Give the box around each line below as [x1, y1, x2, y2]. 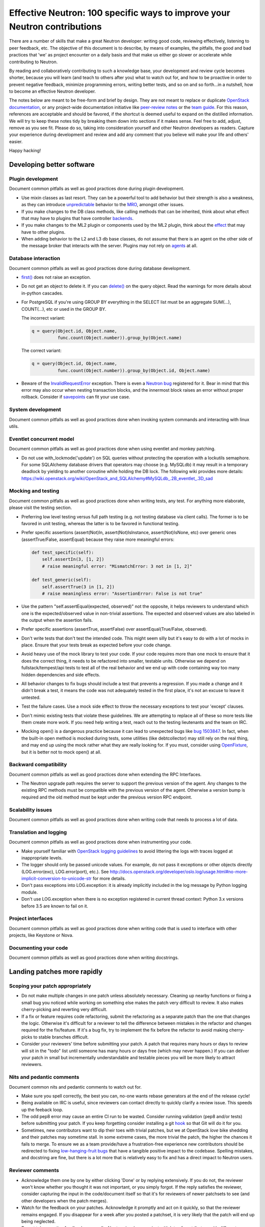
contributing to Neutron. [9, 59, 58, 65]
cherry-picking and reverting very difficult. [21, 1007, 107, 1013]
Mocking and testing [9, 487, 59, 494]
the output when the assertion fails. [21, 617, 93, 623]
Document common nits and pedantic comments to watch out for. [9, 1084, 142, 1090]
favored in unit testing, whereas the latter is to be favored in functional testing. [21, 521, 180, 527]
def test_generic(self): [31, 577, 92, 583]
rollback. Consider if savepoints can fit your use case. [21, 394, 130, 400]
